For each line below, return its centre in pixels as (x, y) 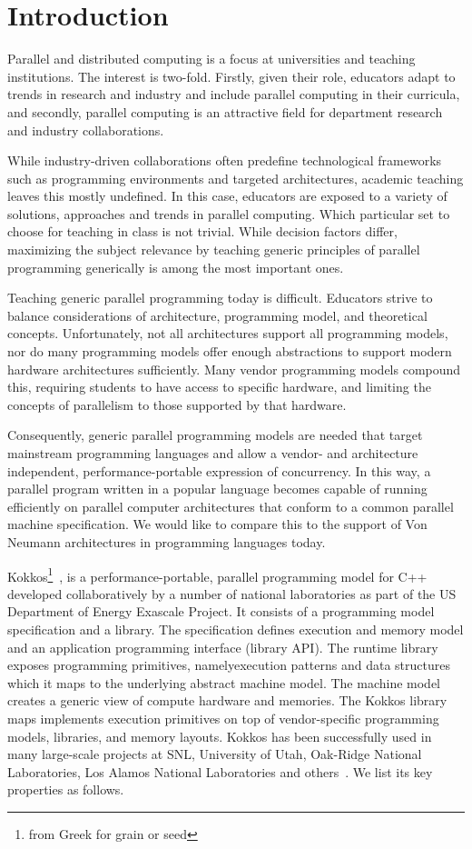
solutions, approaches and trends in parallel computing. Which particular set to (229, 213)
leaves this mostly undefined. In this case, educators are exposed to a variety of (227, 196)
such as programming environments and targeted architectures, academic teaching (236, 178)
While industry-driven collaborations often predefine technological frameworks (225, 160)
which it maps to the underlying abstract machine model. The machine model (224, 682)
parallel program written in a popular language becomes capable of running (217, 489)
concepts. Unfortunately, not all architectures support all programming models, (228, 333)
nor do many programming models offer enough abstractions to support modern (230, 351)
